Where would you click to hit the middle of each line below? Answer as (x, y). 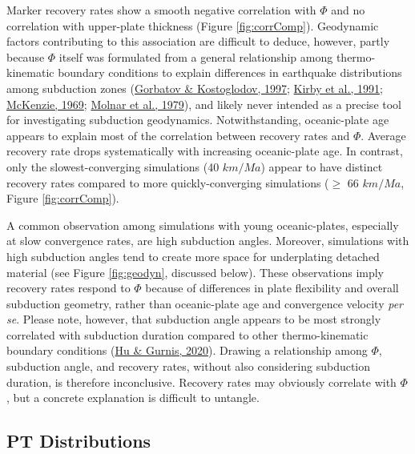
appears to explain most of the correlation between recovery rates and (178, 135)
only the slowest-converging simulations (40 (113, 166)
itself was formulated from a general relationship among (196, 56)
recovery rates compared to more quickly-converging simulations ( (168, 182)
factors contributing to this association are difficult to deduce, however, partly (198, 41)
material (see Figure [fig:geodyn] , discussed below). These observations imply (195, 272)
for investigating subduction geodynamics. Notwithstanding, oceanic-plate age (198, 120)
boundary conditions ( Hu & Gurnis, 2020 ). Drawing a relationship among (187, 350)
